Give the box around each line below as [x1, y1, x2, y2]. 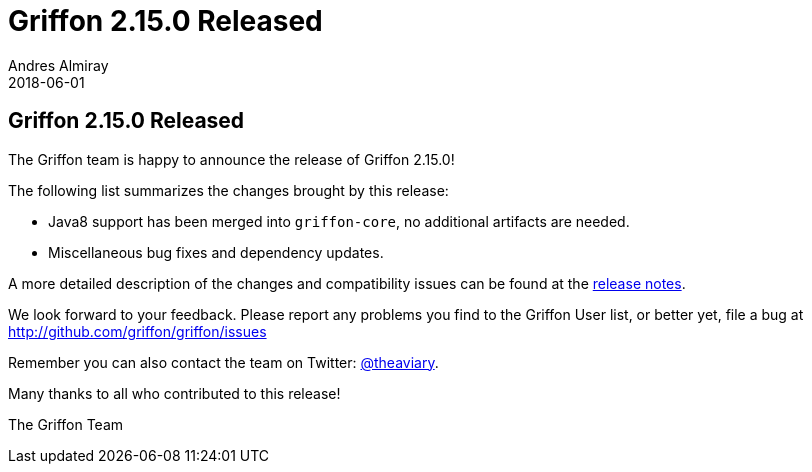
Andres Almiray [8, 56, 109, 74]
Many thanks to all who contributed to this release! [8, 384, 341, 402]
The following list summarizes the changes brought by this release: [8, 181, 449, 199]
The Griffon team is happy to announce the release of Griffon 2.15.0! [8, 150, 455, 168]
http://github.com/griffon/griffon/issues [8, 322, 267, 340]
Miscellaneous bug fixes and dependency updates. [48, 243, 384, 261]
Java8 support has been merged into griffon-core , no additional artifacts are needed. [48, 212, 630, 230]
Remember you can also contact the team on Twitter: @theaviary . [8, 353, 439, 371]
